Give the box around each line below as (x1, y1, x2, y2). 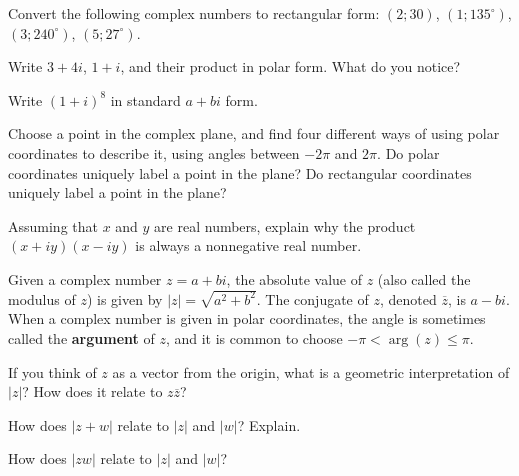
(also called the (377, 268, 471, 289)
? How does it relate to (22, 381, 163, 402)
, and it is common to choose (165, 328, 343, 348)
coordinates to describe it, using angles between (8, 142, 300, 163)
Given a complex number (8, 268, 162, 289)
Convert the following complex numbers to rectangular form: (8, 3, 380, 23)
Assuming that (8, 215, 98, 236)
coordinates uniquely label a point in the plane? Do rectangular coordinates (8, 162, 472, 183)
